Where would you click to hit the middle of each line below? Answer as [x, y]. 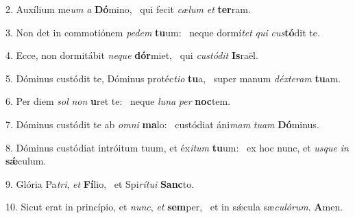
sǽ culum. [26, 161]
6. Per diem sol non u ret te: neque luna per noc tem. [118, 101]
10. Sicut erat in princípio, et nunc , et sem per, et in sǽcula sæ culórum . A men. [174, 207]
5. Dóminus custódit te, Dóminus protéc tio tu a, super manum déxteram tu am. [173, 78]
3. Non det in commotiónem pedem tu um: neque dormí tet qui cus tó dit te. [163, 32]
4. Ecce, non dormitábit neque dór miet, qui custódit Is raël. [132, 55]
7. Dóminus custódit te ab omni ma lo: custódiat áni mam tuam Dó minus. [162, 124]
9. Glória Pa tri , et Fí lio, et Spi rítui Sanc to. [100, 183]
